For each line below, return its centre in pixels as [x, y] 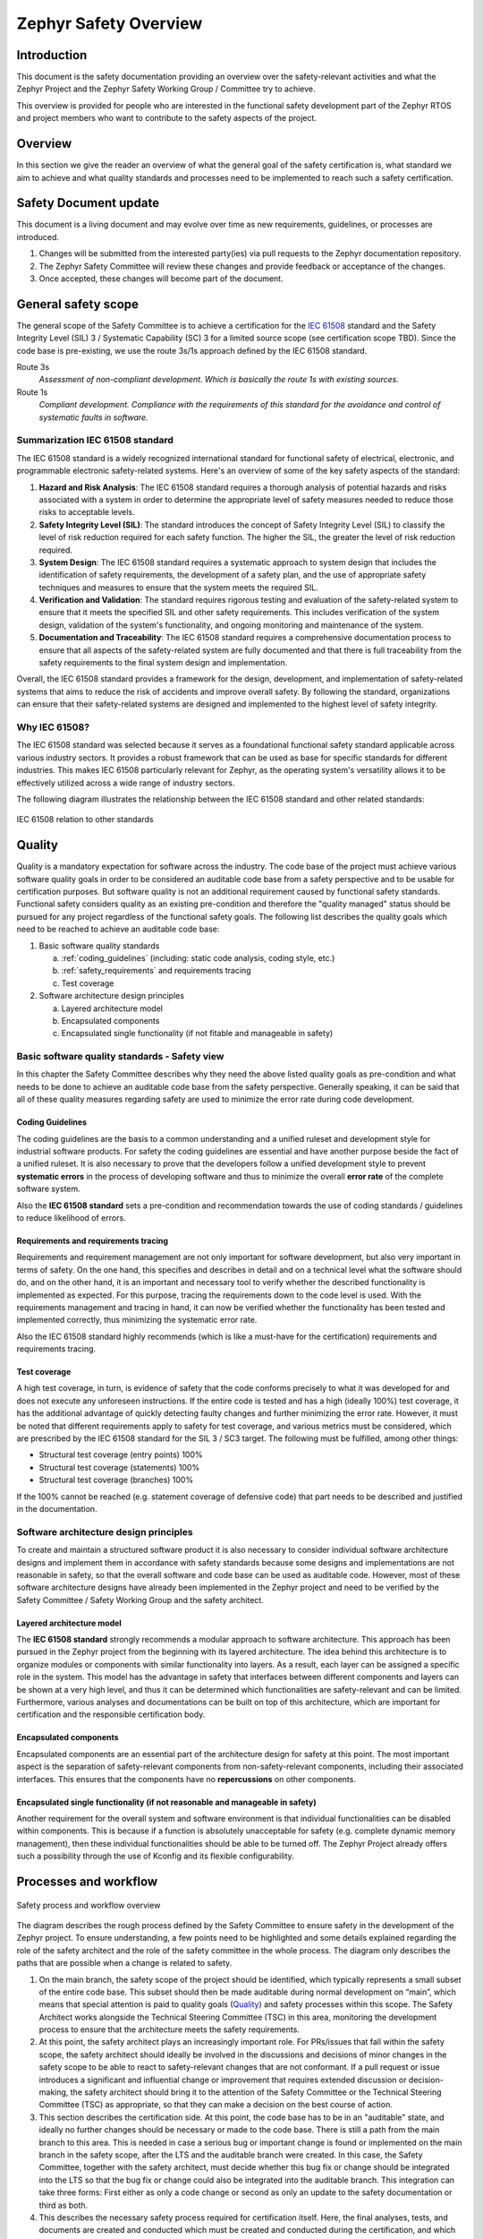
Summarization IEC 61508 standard [95, 441]
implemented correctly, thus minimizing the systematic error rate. [137, 1320]
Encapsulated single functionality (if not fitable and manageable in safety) [197, 1034]
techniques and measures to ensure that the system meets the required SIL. [178, 588]
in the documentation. [57, 1508]
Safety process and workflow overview [89, 1905]
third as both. [64, 2205]
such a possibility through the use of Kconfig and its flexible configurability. [155, 1856]
